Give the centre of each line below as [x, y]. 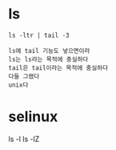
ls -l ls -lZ [24, 139]
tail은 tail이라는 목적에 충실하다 [58, 68]
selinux [33, 117]
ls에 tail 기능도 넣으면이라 [49, 51]
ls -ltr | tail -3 [39, 35]
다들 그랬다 [24, 76]
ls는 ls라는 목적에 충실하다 [48, 59]
